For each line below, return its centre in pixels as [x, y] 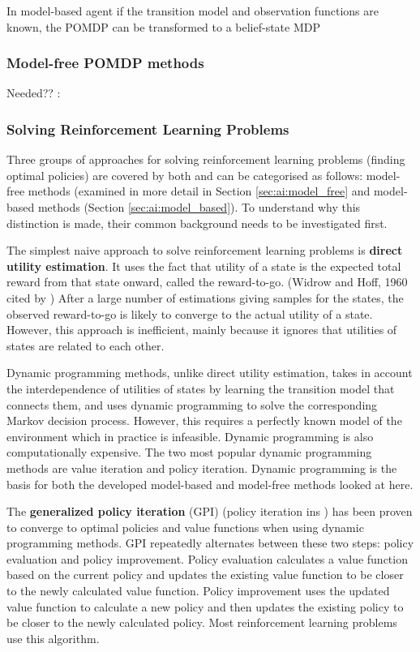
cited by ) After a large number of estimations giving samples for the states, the [205, 297]
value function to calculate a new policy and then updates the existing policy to [205, 606]
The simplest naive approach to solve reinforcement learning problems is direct [205, 250]
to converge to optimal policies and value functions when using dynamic [185, 527]
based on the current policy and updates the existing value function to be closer [205, 575]
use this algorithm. [53, 638]
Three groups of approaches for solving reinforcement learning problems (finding [206, 159]
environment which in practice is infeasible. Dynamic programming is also [190, 436]
